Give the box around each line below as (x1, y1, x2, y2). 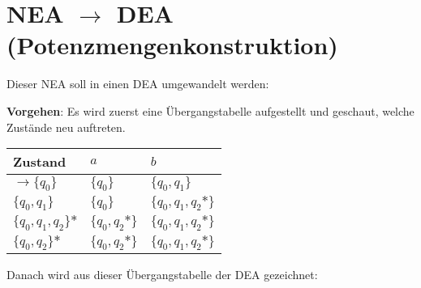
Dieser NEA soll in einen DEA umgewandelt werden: (6, 75, 269, 92)
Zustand (13, 152, 67, 172)
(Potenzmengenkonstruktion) (6, 28, 338, 61)
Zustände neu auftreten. (6, 118, 126, 135)
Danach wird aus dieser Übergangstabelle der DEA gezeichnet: (6, 265, 318, 282)
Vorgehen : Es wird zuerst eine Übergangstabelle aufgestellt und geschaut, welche (6, 102, 415, 119)
